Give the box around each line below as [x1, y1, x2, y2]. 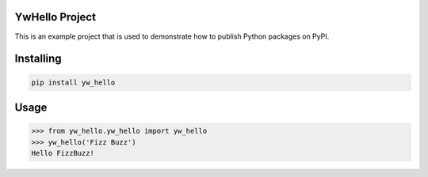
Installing [14, 52, 63, 66]
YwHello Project [14, 10, 97, 24]
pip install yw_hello [31, 77, 116, 87]
